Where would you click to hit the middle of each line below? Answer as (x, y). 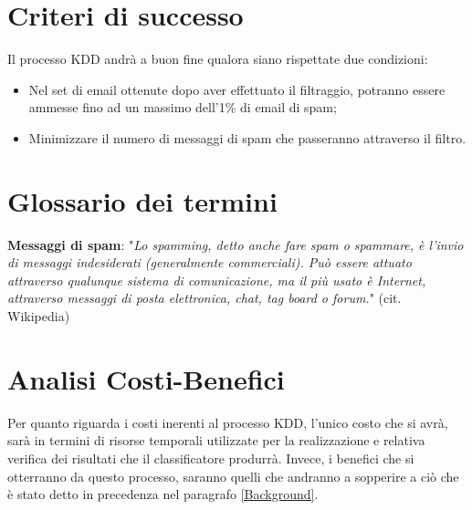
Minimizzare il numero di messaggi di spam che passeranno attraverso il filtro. (247, 137)
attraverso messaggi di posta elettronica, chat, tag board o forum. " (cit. (205, 298)
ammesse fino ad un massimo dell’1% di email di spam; (183, 107)
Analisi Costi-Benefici (146, 378)
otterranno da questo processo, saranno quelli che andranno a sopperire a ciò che (233, 476)
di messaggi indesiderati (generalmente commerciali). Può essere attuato (210, 262)
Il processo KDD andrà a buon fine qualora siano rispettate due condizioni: (218, 59)
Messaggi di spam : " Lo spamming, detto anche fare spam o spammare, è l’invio (236, 244)
